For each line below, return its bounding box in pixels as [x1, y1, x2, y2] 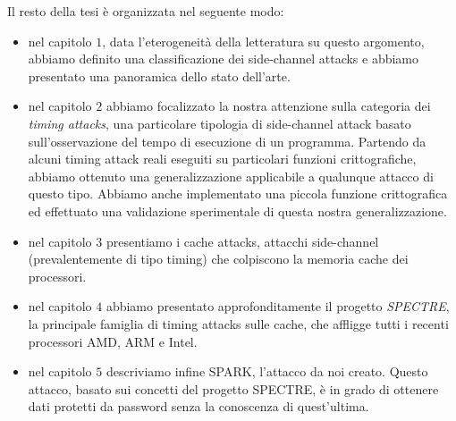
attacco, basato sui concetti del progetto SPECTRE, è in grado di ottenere [28, 379, 439, 398]
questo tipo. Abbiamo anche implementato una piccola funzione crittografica [28, 184, 448, 203]
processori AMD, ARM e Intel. [28, 332, 198, 350]
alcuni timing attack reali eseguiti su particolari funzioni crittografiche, [28, 149, 417, 168]
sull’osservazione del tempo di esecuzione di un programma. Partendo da [28, 131, 426, 150]
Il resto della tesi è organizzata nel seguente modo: [7, 2, 284, 20]
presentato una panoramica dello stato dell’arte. [28, 66, 291, 85]
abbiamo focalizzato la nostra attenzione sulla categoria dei [106, 97, 431, 115]
